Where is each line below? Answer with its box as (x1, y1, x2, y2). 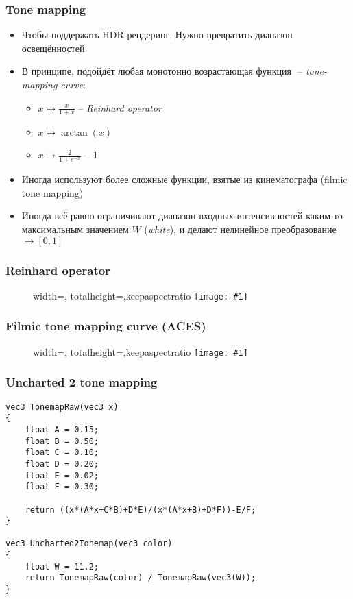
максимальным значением (21, 222, 129, 236)
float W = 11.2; (25, 561, 99, 572)
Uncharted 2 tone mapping (5, 374, 158, 391)
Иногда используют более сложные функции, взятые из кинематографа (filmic (21, 172, 348, 186)
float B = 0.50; (25, 436, 99, 446)
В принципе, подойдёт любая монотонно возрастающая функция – (21, 64, 303, 78)
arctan (60, 128, 88, 138)
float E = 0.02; (25, 470, 99, 480)
